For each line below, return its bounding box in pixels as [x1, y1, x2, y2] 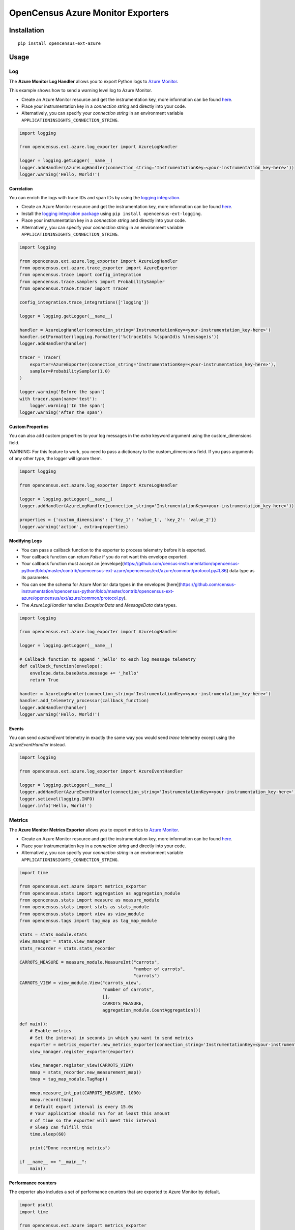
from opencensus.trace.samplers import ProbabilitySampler [19, 278, 165, 284]
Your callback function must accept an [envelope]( [21, 561, 124, 567]
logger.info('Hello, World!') [19, 803, 92, 809]
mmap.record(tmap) [29, 1097, 74, 1103]
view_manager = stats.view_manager [19, 939, 105, 944]
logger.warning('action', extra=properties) [19, 524, 129, 529]
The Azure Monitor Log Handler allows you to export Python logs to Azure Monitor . [9, 78, 178, 84]
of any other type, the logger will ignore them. [9, 456, 102, 461]
